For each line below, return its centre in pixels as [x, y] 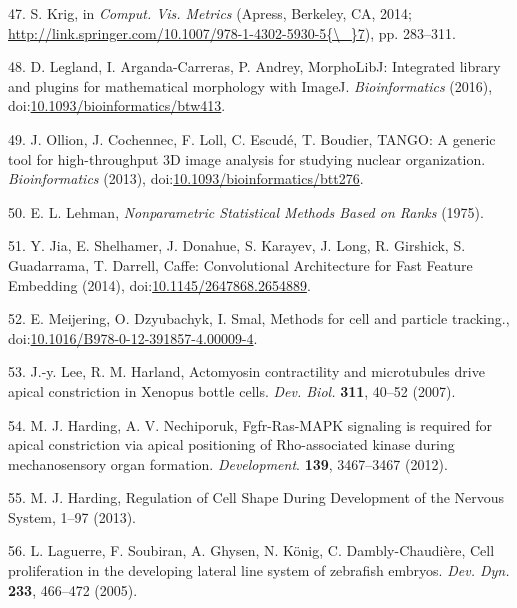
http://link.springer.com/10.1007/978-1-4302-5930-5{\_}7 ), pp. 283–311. [232, 32]
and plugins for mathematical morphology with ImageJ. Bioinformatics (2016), [250, 85]
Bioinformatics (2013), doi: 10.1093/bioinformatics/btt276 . [186, 178]
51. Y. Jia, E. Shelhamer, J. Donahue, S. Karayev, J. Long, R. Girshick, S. [237, 245]
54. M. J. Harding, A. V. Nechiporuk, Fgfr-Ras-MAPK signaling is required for [250, 424]
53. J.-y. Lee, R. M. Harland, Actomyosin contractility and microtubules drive [246, 371]
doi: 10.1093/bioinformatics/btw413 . [117, 105]
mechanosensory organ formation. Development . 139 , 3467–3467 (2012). [228, 463]
